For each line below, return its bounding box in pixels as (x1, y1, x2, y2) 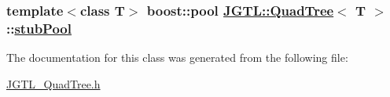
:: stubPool (6, 18, 72, 38)
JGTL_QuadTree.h (6, 75, 101, 92)
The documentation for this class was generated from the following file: (6, 49, 348, 66)
